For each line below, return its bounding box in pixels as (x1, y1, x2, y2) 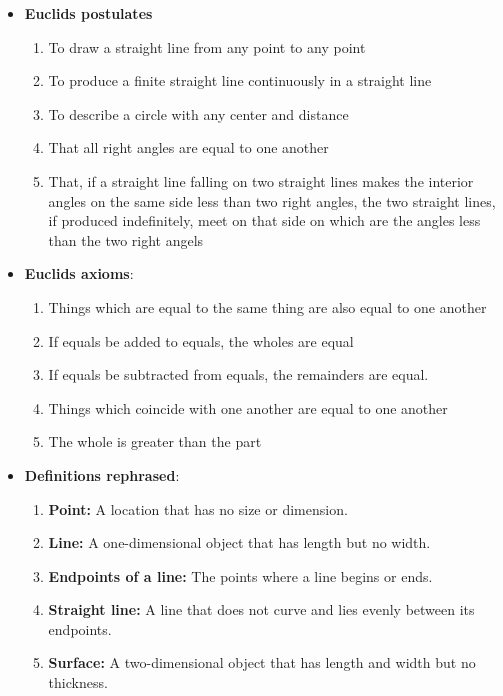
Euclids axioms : (24, 263, 134, 284)
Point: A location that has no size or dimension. (48, 498, 348, 519)
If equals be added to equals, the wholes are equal (48, 330, 354, 351)
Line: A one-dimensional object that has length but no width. (48, 532, 431, 553)
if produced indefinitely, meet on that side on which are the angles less (48, 210, 481, 231)
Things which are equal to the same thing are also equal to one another (48, 296, 487, 317)
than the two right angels (48, 229, 204, 250)
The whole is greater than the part (48, 431, 262, 452)
